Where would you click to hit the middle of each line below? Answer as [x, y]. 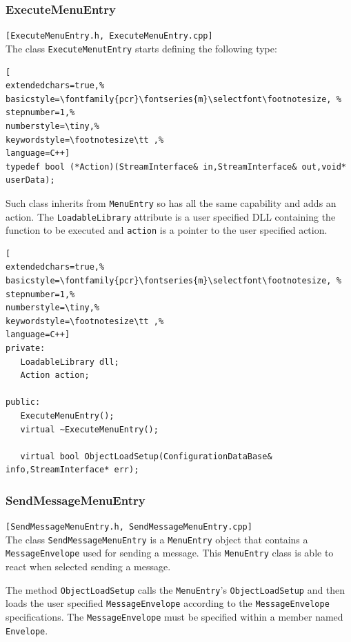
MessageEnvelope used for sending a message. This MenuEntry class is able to [170, 553]
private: [26, 348]
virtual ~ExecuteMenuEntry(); [89, 429]
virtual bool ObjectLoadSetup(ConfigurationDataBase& [146, 456]
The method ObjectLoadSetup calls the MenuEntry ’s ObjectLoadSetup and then [175, 589]
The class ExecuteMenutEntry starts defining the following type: [141, 48]
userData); [30, 180]
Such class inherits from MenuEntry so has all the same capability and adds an [171, 202]
